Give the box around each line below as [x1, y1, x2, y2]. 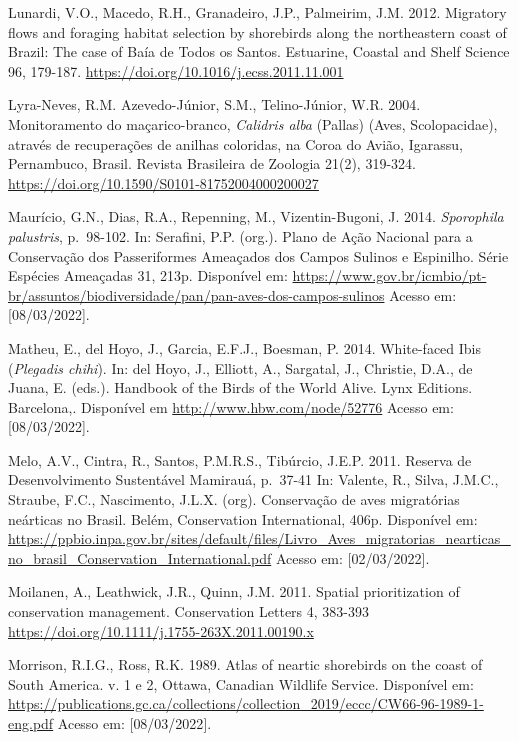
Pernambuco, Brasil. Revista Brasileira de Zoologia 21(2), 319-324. [8, 153, 416, 174]
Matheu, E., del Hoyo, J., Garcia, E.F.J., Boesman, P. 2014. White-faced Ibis [8, 337, 482, 358]
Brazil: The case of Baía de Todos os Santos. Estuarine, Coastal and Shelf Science [8, 41, 510, 62]
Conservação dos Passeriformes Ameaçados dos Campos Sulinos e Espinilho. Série [8, 245, 509, 266]
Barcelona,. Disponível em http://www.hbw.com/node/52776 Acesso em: [8, 396, 454, 417]
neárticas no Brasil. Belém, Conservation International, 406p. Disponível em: [8, 508, 478, 529]
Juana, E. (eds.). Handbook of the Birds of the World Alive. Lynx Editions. [8, 377, 473, 398]
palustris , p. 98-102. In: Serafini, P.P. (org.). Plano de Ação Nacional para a [8, 225, 473, 246]
